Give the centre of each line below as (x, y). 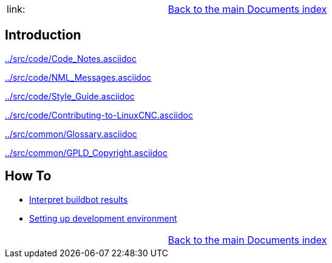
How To (28, 176)
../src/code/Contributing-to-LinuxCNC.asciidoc (99, 115)
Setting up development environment (103, 218)
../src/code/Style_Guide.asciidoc (70, 96)
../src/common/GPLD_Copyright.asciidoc (86, 152)
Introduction (43, 35)
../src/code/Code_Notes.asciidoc (71, 58)
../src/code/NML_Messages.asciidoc (78, 77)
